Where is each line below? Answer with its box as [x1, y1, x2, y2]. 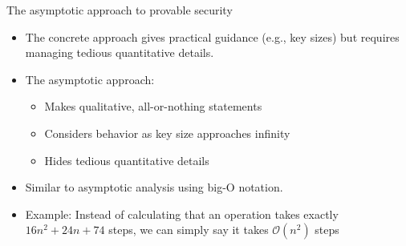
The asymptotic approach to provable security [6, 2, 233, 18]
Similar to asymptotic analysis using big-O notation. [25, 179, 283, 196]
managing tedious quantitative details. [25, 44, 214, 61]
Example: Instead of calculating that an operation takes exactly [25, 205, 339, 222]
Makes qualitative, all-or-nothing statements [44, 98, 262, 115]
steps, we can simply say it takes [108, 221, 269, 238]
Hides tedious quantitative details [44, 151, 209, 168]
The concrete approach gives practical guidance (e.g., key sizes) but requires [25, 28, 400, 45]
